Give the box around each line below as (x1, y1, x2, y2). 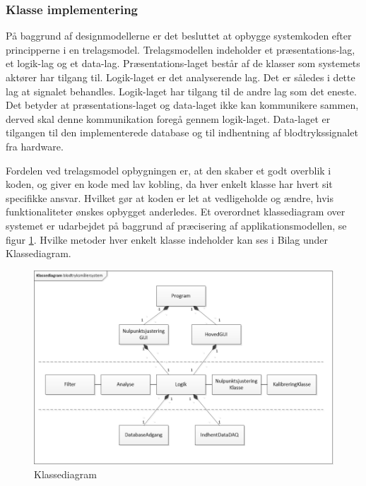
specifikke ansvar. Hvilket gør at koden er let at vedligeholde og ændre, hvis (6, 190, 333, 205)
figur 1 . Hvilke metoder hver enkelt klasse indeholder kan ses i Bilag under (6, 232, 329, 247)
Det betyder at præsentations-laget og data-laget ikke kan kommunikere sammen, (6, 97, 359, 112)
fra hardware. (6, 138, 64, 153)
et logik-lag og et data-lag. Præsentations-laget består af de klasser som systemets (6, 56, 360, 71)
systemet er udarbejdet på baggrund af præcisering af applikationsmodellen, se (6, 218, 347, 232)
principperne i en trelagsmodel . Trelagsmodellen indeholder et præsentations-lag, (6, 42, 355, 57)
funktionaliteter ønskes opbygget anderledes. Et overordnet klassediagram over (6, 204, 346, 219)
